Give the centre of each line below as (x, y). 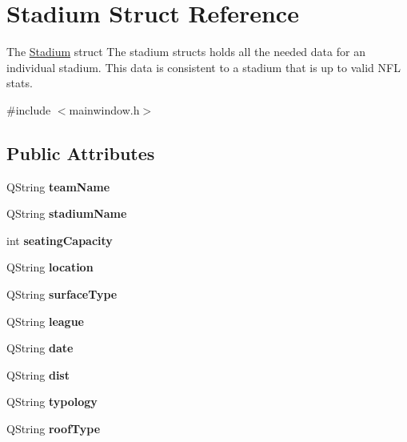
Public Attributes (81, 153)
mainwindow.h (104, 109)
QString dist (38, 374)
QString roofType (54, 429)
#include (29, 109)
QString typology (52, 402)
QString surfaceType (62, 294)
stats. (20, 83)
